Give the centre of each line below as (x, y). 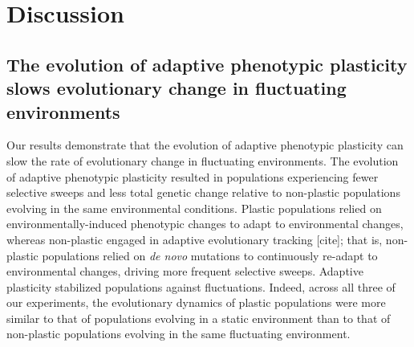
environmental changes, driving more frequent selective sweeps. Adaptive (185, 271)
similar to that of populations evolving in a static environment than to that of (199, 318)
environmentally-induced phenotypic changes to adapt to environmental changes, (205, 224)
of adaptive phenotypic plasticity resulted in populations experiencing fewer (193, 176)
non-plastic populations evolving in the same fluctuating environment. (179, 334)
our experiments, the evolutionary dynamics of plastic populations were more (196, 302)
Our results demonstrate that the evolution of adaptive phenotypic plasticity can (205, 145)
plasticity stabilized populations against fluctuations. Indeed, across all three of (201, 286)
